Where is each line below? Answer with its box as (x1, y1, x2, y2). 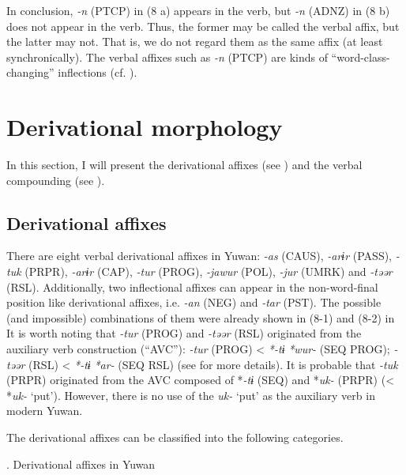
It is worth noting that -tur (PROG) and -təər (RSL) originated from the (6, 325, 362, 341)
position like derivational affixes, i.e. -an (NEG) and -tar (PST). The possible (6, 294, 382, 311)
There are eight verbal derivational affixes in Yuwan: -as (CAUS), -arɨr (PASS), (6, 247, 393, 264)
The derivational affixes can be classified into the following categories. (6, 429, 344, 446)
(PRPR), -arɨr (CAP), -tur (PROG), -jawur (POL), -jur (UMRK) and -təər (24, 263, 393, 280)
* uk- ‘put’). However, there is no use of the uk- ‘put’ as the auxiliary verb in (6, 386, 375, 403)
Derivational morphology (6, 111, 283, 143)
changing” (6, 64, 55, 81)
